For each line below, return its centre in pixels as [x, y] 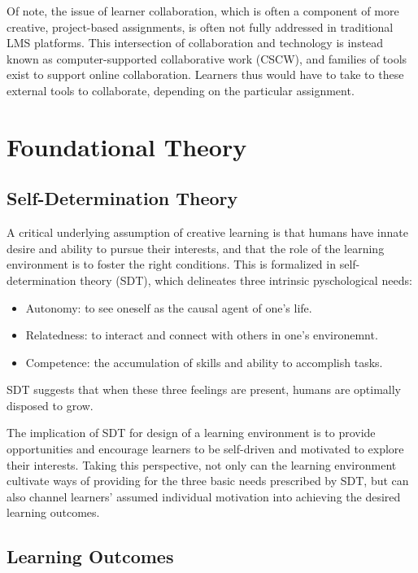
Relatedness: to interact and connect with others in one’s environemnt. [202, 335]
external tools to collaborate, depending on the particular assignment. [181, 90]
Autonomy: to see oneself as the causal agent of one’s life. [169, 307]
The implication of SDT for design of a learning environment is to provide [191, 433]
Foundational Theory [127, 146]
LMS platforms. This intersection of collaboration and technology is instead [195, 43]
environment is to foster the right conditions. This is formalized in [171, 264]
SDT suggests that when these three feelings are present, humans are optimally [204, 389]
